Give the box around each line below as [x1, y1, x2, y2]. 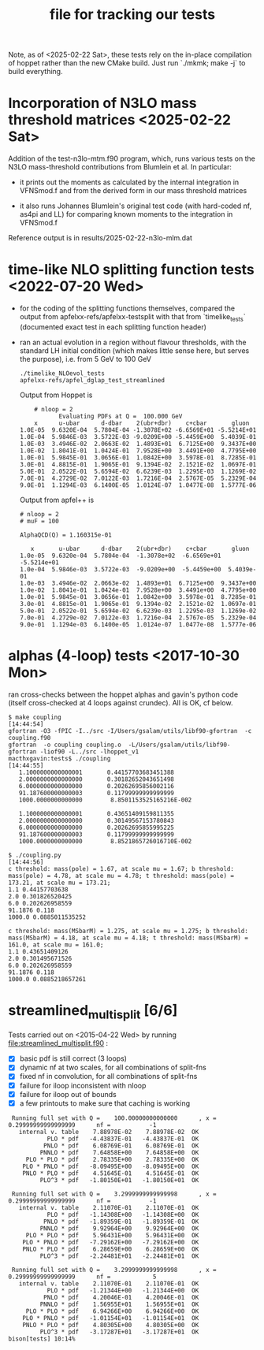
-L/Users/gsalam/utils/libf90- [128, 741, 231, 749]
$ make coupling [8, 713, 61, 721]
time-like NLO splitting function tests [8, 261, 255, 279]
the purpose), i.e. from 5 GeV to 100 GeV [19, 354, 152, 363]
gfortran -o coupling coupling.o [8, 741, 122, 749]
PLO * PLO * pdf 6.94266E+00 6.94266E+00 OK [25, 1307, 199, 1315]
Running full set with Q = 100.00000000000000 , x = [11, 1114, 217, 1122]
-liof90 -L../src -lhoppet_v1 [39, 747, 139, 756]
